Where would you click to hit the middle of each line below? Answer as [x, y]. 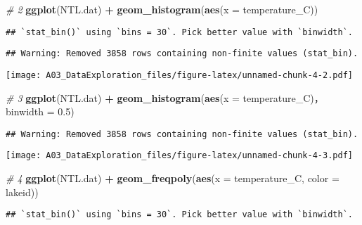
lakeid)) [22, 192]
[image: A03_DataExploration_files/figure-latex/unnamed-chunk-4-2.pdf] [179, 75]
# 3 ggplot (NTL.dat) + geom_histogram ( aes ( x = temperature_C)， [165, 97]
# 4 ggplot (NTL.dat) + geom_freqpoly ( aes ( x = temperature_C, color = [173, 178]
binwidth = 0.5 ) [40, 111]
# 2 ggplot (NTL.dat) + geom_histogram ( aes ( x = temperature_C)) [162, 9]
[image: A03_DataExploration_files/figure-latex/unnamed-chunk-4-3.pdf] [179, 156]
